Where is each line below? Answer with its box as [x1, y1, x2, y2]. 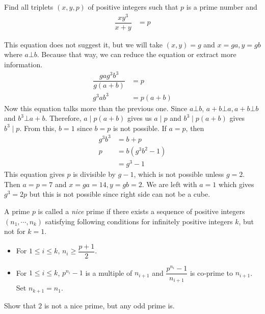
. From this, [19, 122, 57, 133]
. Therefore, [45, 113, 82, 123]
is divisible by [73, 169, 116, 179]
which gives [218, 178, 254, 189]
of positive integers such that [88, 2, 178, 12]
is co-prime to [190, 267, 233, 278]
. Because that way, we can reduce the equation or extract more [37, 49, 236, 60]
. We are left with [142, 178, 197, 189]
